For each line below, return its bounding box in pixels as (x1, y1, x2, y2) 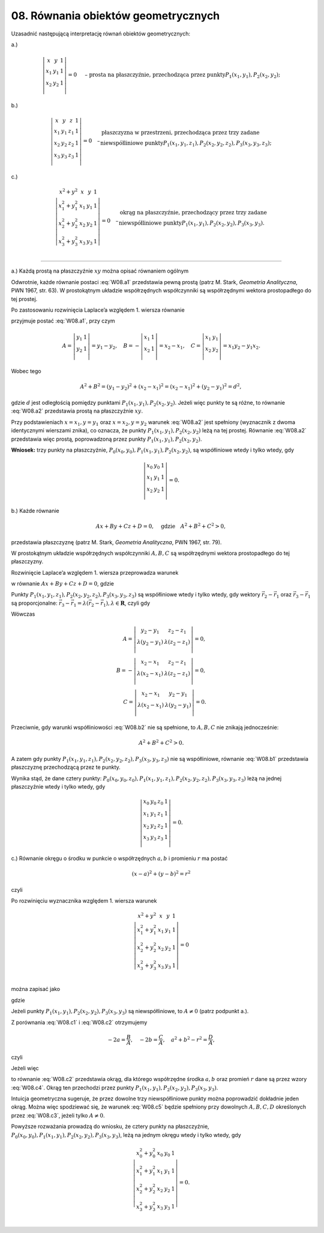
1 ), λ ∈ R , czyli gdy (103, 599, 150, 608)
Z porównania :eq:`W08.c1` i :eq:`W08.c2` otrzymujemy (11, 1019, 148, 1026)
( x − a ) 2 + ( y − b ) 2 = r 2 (131, 870, 191, 877)
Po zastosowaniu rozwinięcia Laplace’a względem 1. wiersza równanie (11, 306, 185, 314)
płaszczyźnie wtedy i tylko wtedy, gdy (11, 783, 106, 790)
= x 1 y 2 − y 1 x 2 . (223, 342, 261, 351)
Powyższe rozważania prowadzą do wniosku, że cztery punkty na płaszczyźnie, (11, 1123, 209, 1130)
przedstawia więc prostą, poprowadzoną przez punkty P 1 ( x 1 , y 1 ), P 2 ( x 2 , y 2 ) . (11, 435, 202, 444)
